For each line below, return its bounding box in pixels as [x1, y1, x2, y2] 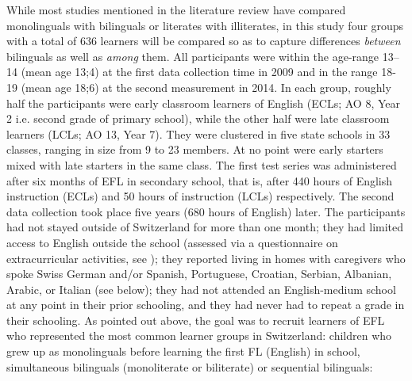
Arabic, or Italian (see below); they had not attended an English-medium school [6, 280, 396, 297]
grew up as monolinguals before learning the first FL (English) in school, [6, 343, 360, 360]
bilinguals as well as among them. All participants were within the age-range [6, 48, 379, 64]
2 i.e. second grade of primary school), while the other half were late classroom [6, 110, 390, 127]
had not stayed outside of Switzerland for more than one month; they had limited [6, 219, 404, 235]
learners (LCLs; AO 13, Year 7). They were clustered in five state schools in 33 [6, 125, 391, 142]
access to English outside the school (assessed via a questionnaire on [6, 234, 338, 250]
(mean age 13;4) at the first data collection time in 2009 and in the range [21, 63, 378, 80]
